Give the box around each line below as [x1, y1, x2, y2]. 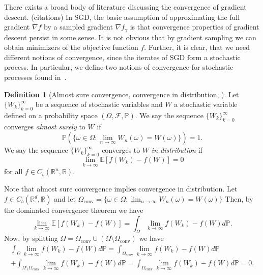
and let [54, 194, 76, 204]
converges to [102, 145, 140, 155]
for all [4, 166, 23, 177]
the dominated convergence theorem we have [4, 205, 143, 215]
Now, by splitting [4, 233, 58, 243]
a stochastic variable [174, 99, 238, 109]
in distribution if [151, 145, 202, 155]
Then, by [225, 194, 253, 204]
